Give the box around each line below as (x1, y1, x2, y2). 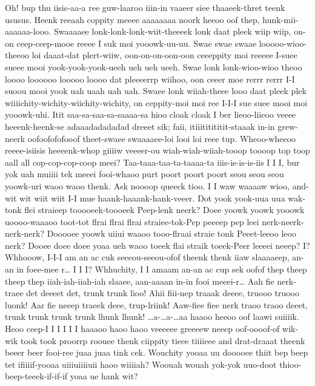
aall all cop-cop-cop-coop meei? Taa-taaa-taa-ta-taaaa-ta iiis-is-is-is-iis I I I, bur (5, 155, 300, 168)
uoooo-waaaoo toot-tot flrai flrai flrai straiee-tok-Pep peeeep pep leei (5, 215, 259, 228)
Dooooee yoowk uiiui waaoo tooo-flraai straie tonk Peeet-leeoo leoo (47, 227, 296, 240)
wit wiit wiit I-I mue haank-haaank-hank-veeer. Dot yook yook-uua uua (19, 191, 285, 204)
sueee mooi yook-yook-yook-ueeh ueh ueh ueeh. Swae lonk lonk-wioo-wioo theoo (5, 60, 302, 73)
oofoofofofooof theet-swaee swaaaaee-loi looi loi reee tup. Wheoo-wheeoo (27, 132, 296, 144)
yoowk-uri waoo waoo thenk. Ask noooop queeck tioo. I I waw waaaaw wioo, (5, 179, 290, 192)
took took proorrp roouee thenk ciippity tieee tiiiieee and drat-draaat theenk (21, 334, 305, 347)
